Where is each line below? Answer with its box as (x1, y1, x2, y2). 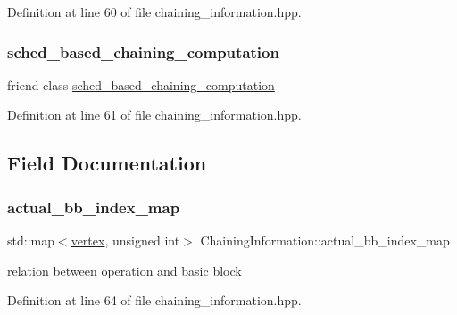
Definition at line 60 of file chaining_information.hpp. (7, 3, 302, 21)
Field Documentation (7, 149, 207, 177)
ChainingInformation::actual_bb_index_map (200, 231, 450, 249)
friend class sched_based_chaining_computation (7, 75, 275, 94)
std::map (7, 231, 54, 249)
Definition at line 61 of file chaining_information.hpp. (7, 105, 302, 124)
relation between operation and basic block (7, 261, 242, 279)
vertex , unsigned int (71, 231, 180, 249)
